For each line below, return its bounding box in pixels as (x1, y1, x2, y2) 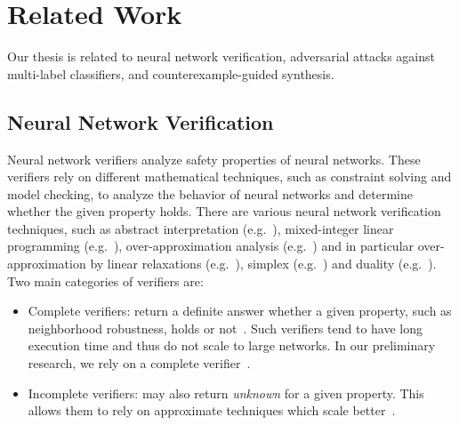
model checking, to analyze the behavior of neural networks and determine (7, 184, 414, 203)
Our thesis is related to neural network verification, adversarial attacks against (7, 47, 436, 66)
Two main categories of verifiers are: (7, 271, 204, 290)
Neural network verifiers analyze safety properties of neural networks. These (7, 149, 421, 168)
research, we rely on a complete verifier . (28, 354, 251, 373)
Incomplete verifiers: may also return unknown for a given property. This (28, 383, 424, 402)
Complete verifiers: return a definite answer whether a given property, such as (28, 301, 452, 320)
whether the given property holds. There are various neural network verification (7, 202, 441, 221)
